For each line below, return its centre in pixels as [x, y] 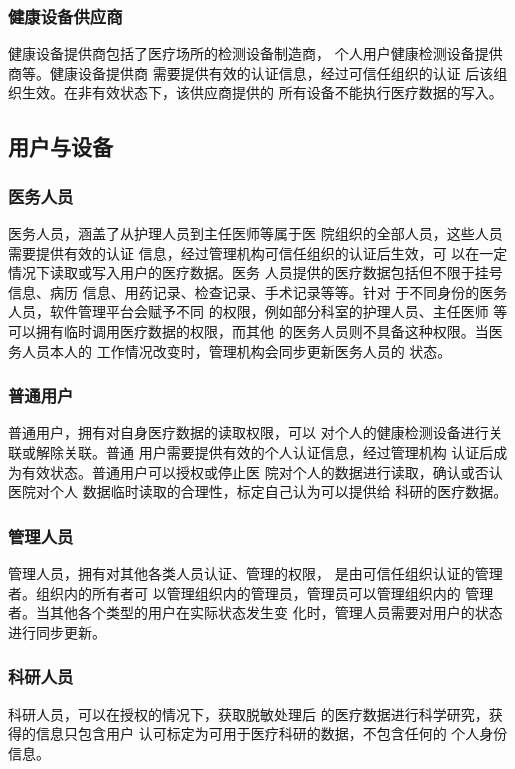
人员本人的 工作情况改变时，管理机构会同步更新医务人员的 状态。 [236, 350]
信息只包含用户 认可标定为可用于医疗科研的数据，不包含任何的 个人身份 [271, 733]
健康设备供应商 [65, 15]
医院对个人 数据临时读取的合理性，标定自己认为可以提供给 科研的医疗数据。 [258, 491]
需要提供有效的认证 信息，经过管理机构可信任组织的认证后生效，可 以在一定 [258, 252]
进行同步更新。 [57, 631]
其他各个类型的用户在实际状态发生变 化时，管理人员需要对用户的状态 [276, 612]
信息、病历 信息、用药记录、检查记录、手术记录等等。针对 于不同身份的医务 [258, 291]
